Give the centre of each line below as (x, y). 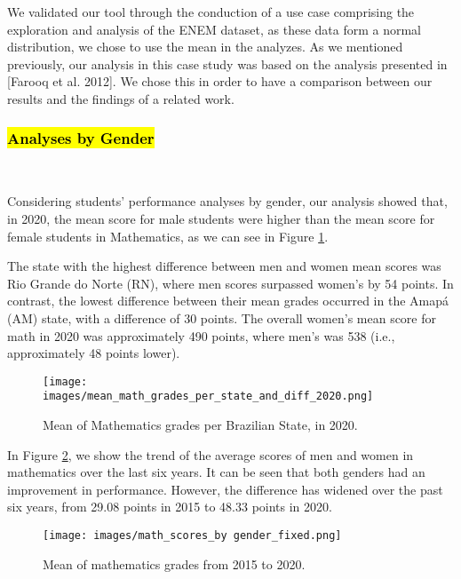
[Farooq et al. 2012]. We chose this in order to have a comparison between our (220, 81)
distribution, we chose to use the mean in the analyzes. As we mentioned (205, 47)
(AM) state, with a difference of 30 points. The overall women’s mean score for (222, 317)
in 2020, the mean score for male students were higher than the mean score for (221, 218)
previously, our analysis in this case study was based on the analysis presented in (227, 63)
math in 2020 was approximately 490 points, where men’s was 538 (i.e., (201, 335)
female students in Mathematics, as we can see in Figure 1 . (168, 236)
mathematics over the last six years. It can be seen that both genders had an (216, 472)
